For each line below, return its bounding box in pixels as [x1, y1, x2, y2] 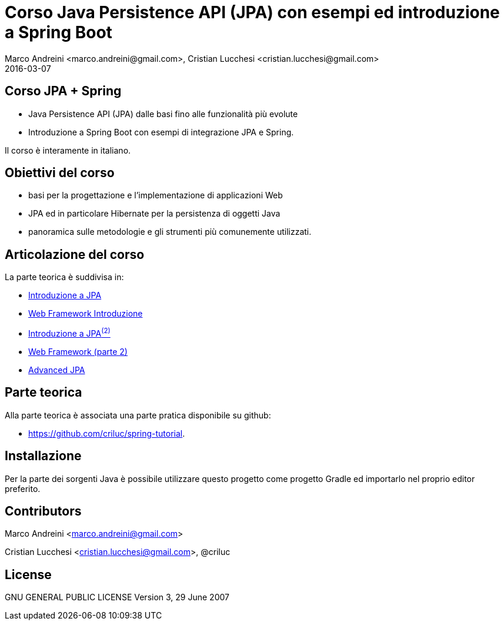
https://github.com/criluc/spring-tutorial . [28, 428, 185, 438]
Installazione [5, 448, 82, 464]
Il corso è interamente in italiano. [5, 145, 131, 155]
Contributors [5, 504, 82, 519]
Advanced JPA [28, 364, 85, 375]
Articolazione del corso [5, 247, 145, 262]
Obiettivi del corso [5, 165, 115, 181]
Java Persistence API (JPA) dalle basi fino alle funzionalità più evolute [28, 108, 298, 119]
